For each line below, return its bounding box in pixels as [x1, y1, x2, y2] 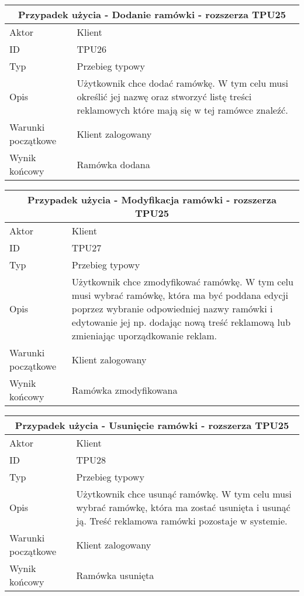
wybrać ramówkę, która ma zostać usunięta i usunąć [76, 500, 291, 514]
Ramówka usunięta [76, 568, 154, 582]
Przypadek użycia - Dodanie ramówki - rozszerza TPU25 [18, 8, 286, 21]
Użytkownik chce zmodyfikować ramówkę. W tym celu [71, 275, 293, 288]
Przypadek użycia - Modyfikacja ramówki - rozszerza [27, 193, 277, 206]
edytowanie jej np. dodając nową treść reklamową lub [71, 315, 291, 329]
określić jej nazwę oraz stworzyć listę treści [77, 90, 252, 103]
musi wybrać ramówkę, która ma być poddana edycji [71, 288, 288, 302]
